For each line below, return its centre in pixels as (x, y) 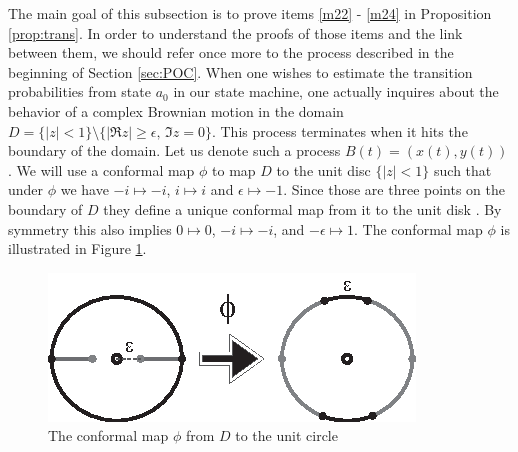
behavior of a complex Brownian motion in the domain (176, 110)
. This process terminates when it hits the (339, 130)
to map (234, 169)
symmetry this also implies (90, 228)
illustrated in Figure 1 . (77, 248)
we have (84, 189)
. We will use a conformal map (101, 169)
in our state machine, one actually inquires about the (336, 91)
